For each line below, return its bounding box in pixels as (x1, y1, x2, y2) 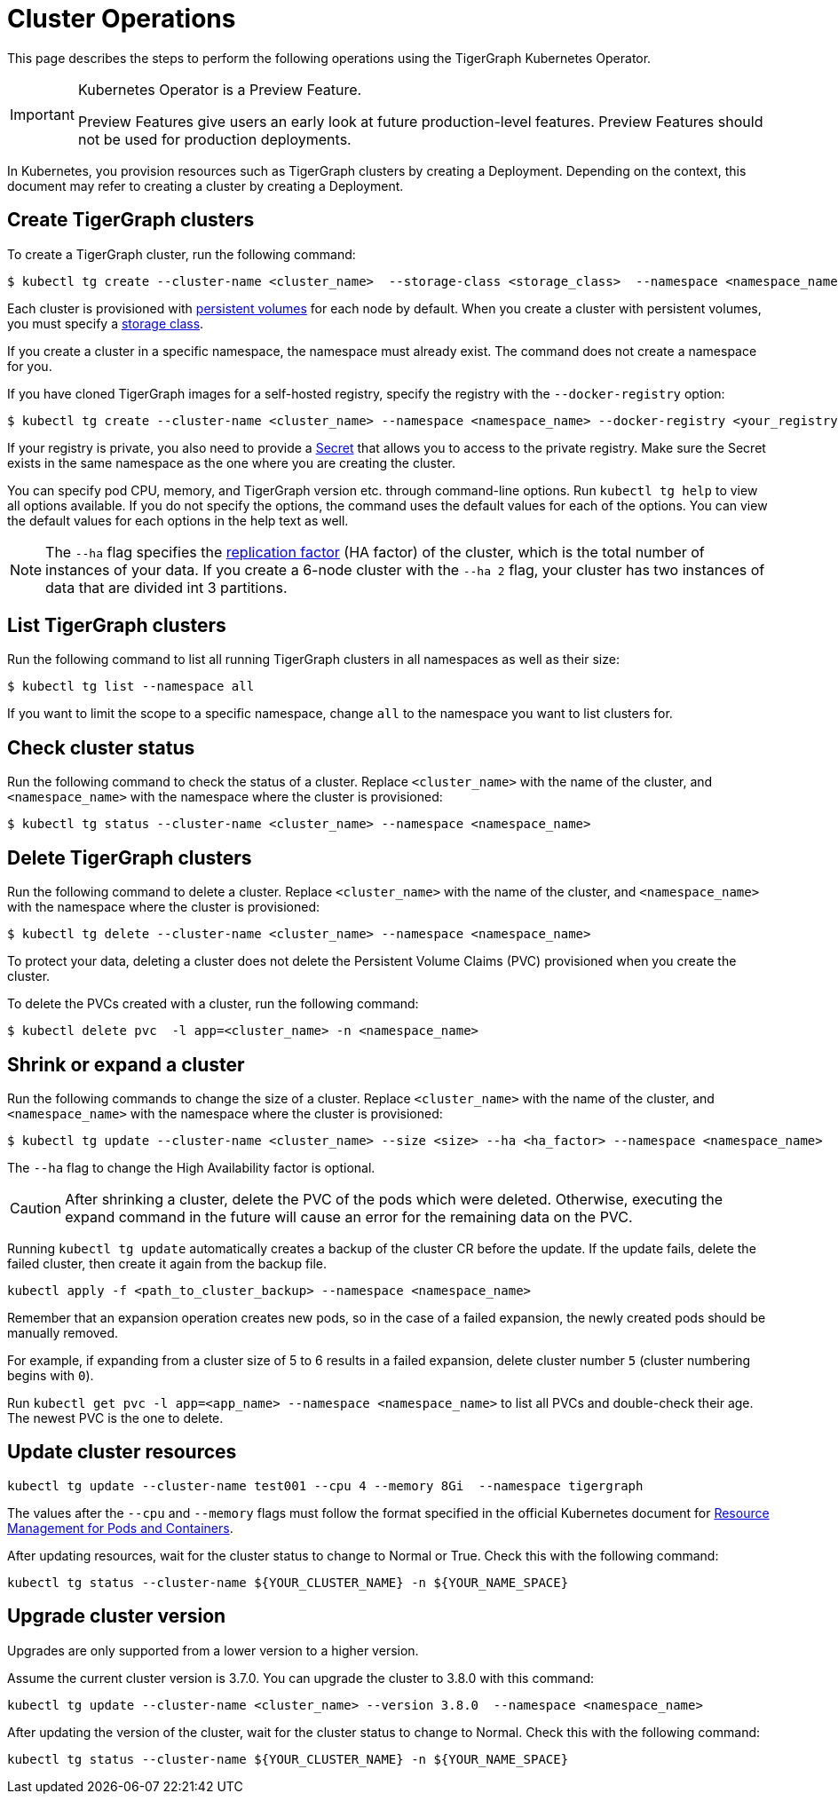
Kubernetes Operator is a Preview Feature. (77, 80, 362, 99)
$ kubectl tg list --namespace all (7, 679, 255, 694)
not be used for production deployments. (77, 130, 352, 148)
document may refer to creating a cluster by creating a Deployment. (7, 178, 404, 194)
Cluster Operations (7, 4, 236, 34)
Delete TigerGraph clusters (7, 846, 252, 869)
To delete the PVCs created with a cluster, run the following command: (7, 996, 419, 1012)
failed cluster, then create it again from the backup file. (7, 1255, 328, 1271)
